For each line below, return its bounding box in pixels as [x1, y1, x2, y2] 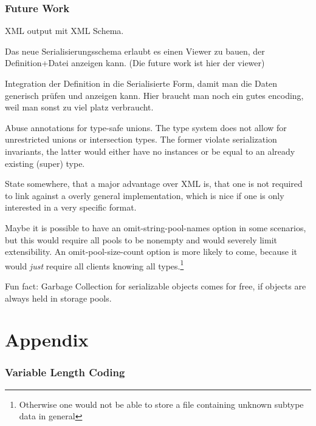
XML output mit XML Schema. [5, 24, 124, 37]
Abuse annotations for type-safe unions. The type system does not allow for [5, 121, 287, 134]
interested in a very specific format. [5, 201, 137, 214]
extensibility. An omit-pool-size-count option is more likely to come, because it [5, 245, 297, 258]
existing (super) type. [5, 157, 85, 169]
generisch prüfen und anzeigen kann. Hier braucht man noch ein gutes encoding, [5, 89, 304, 101]
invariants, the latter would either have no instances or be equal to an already [5, 144, 295, 157]
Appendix [5, 327, 89, 352]
